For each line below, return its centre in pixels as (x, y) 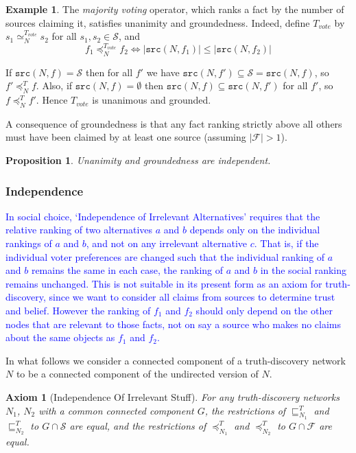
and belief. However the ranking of (78, 310)
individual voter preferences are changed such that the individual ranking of (165, 256)
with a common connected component (116, 410)
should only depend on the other (264, 310)
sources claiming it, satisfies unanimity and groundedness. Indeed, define (158, 22)
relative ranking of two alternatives (79, 230)
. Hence (52, 100)
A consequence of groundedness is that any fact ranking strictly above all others (174, 123)
